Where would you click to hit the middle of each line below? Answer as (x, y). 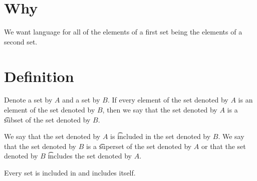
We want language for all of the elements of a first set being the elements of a (123, 32)
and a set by (81, 100)
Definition (39, 76)
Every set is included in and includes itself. (70, 172)
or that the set (224, 146)
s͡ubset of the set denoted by (47, 119)
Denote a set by (28, 100)
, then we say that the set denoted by (160, 110)
